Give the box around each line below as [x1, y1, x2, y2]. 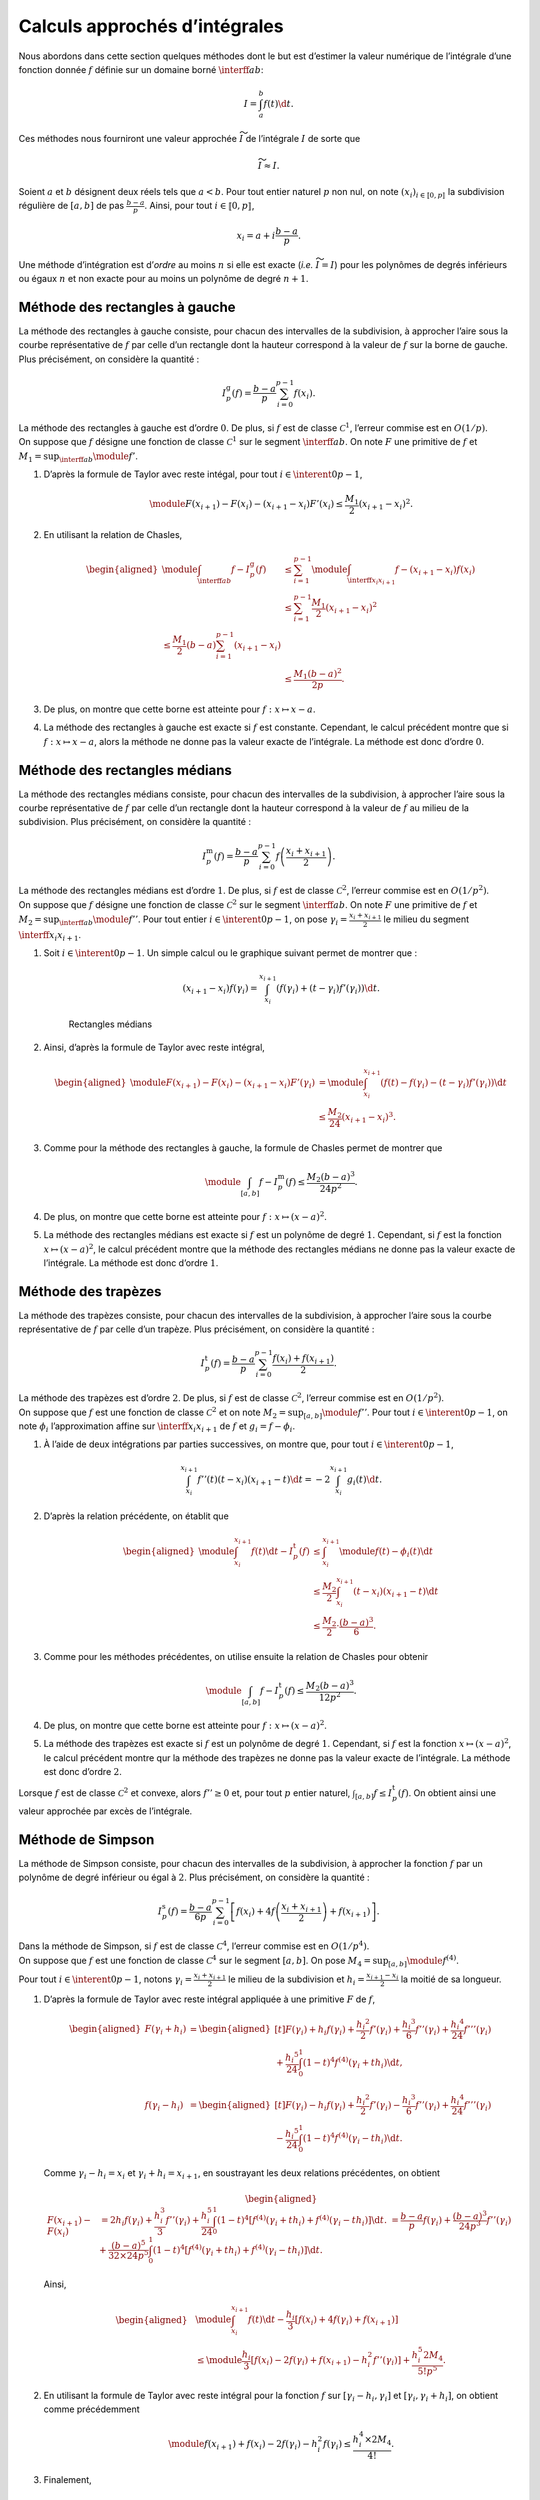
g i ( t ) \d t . [346, 1474, 383, 1488]
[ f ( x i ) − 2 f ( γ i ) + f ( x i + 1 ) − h [250, 2354, 369, 2368]
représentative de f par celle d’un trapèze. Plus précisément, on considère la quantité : [18, 1323, 375, 1335]
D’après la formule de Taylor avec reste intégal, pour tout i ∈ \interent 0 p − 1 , [43, 468, 363, 480]
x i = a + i [236, 230, 276, 244]
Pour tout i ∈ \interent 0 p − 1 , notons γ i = [18, 1973, 193, 1987]
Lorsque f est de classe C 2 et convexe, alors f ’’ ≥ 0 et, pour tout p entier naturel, [18, 1786, 351, 1799]
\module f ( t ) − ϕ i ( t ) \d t [338, 1545, 434, 1559]
